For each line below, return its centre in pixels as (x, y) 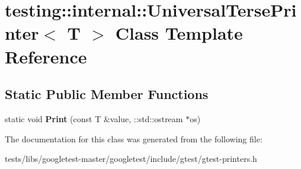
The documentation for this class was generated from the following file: (134, 138)
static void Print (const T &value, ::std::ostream (94, 118)
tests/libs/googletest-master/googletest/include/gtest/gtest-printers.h (131, 159)
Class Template (179, 33)
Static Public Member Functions (107, 94)
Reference (46, 56)
